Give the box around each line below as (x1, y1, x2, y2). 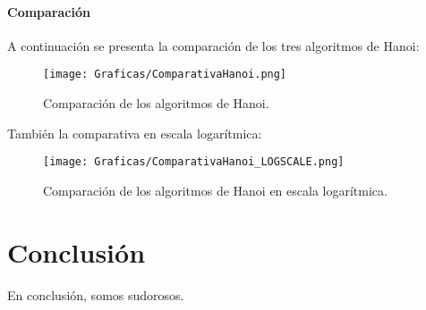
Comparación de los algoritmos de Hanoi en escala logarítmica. (43, 180, 388, 199)
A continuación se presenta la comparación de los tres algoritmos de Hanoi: (7, 36, 420, 54)
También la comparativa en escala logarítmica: (7, 123, 262, 142)
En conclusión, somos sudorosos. (7, 285, 184, 304)
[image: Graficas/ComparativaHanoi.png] (43, 68, 287, 81)
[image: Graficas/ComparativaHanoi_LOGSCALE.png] (43, 155, 345, 169)
